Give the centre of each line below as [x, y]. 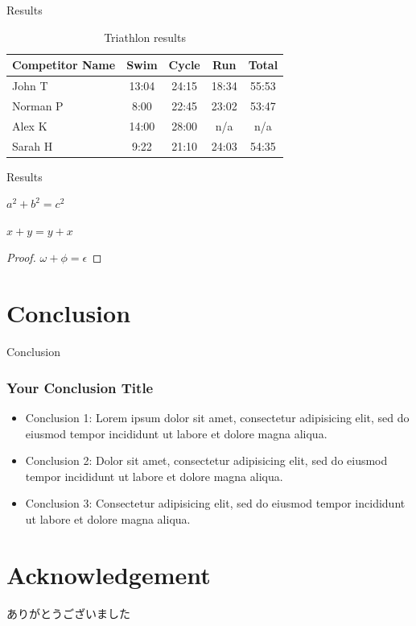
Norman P [38, 105]
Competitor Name [64, 65]
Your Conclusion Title [80, 387]
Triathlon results [145, 37]
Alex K [30, 125]
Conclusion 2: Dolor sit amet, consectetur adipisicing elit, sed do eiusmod [206, 460]
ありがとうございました [68, 613]
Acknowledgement [109, 574]
